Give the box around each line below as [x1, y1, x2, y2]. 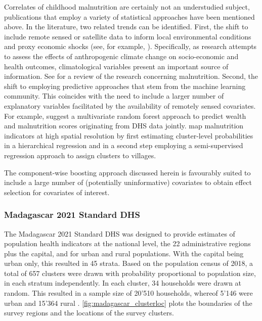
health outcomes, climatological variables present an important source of [4, 61, 229, 71]
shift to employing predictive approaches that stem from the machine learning [4, 80, 246, 91]
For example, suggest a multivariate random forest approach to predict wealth [4, 110, 246, 121]
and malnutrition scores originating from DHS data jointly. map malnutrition [4, 120, 244, 131]
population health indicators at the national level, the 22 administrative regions [4, 238, 251, 249]
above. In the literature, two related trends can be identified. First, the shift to [4, 21, 248, 32]
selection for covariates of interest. [4, 187, 110, 197]
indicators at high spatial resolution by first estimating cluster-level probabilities [4, 130, 253, 141]
